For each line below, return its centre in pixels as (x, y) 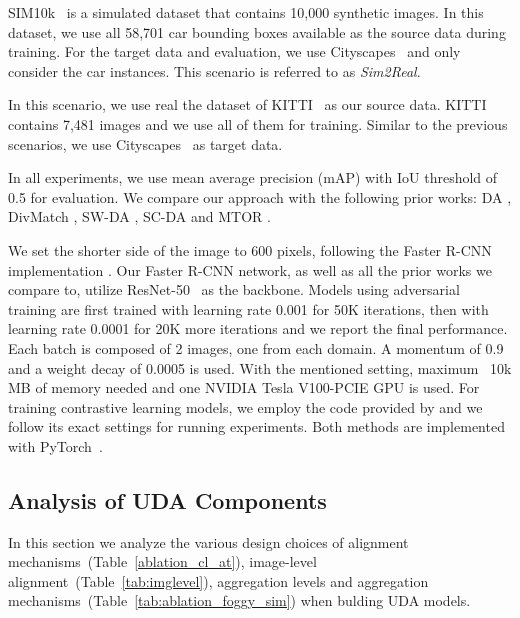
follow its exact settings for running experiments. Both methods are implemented (256, 426)
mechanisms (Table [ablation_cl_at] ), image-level (162, 561)
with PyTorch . (55, 445)
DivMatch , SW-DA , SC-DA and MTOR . (139, 216)
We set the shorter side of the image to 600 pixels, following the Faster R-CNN (250, 249)
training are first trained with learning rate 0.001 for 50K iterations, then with (248, 308)
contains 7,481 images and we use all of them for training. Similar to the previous (258, 123)
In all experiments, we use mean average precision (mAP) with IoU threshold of (253, 177)
